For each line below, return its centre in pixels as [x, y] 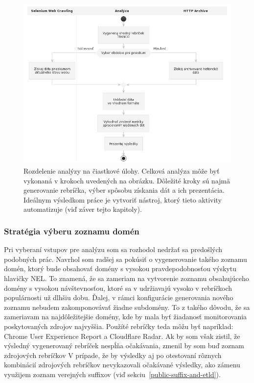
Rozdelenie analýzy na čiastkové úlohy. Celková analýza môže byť [122, 171]
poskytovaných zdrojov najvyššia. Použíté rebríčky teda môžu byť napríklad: [119, 326]
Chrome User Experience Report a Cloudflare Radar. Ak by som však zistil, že [122, 336]
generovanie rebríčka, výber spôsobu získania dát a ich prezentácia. [124, 190]
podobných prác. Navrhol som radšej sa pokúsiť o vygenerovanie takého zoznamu [126, 259]
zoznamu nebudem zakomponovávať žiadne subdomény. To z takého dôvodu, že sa [127, 307]
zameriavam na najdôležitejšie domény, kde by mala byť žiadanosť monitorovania [126, 317]
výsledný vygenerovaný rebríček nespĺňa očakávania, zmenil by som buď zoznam [124, 345]
